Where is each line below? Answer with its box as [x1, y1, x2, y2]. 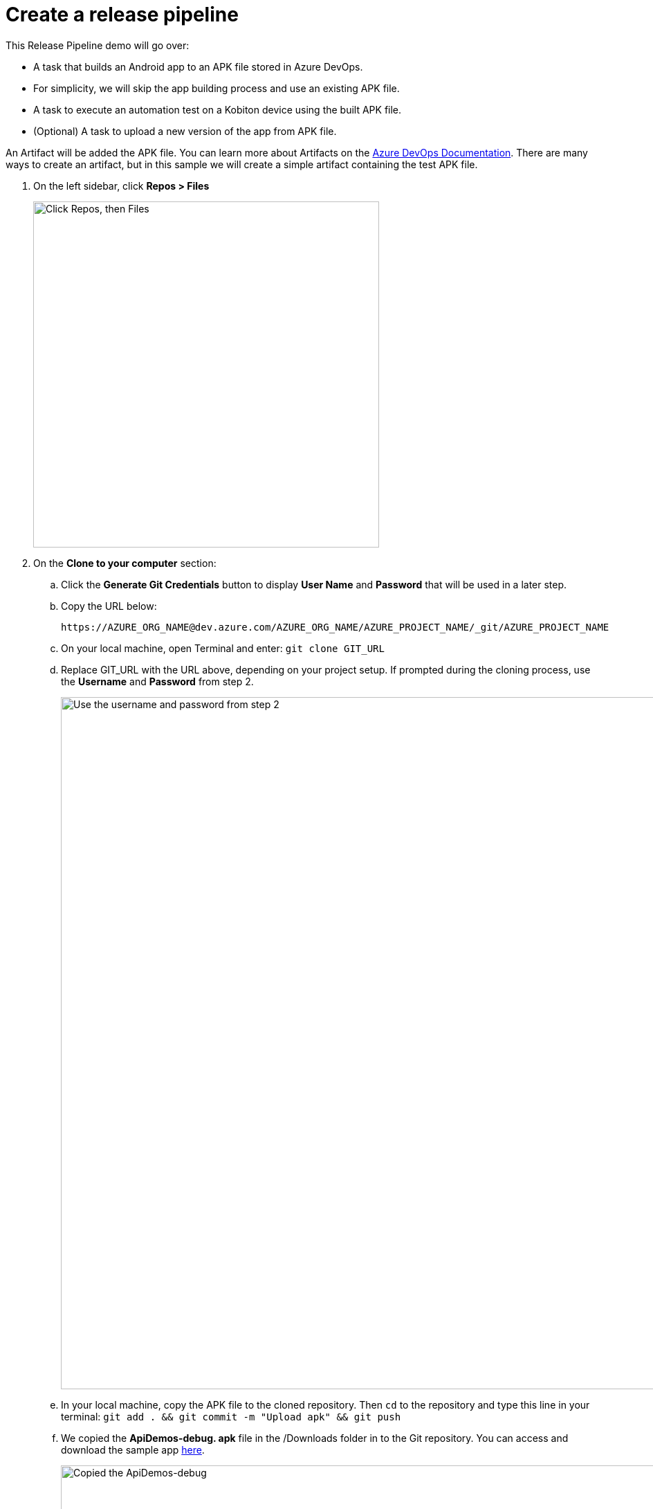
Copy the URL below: [61, 599, 157, 612]
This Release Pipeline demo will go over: [6, 39, 190, 51]
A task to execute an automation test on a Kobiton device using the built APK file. [33, 103, 402, 116]
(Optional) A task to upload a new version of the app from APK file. [33, 125, 337, 137]
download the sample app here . [61, 1443, 205, 1456]
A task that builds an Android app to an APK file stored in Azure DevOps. [33, 60, 363, 73]
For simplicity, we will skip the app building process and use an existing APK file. [33, 82, 400, 94]
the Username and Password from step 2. [61, 675, 254, 687]
